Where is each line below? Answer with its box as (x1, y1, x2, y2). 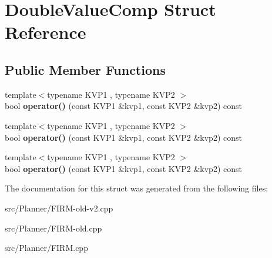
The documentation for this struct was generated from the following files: (5, 182, 268, 194)
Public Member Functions (5, 60, 166, 78)
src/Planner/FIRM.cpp (5, 242, 88, 254)
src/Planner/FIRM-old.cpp (5, 221, 102, 234)
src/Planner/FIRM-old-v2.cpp (5, 201, 113, 214)
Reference (5, 20, 86, 44)
